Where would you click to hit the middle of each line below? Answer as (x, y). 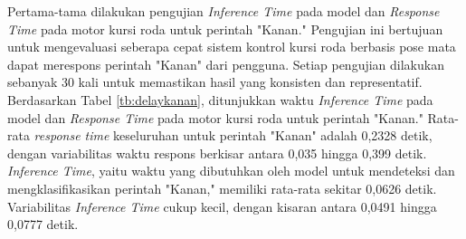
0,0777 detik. (43, 224)
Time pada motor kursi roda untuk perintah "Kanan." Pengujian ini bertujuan (225, 29)
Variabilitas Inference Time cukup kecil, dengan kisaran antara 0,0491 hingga (222, 206)
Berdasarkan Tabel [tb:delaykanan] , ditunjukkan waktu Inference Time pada (220, 99)
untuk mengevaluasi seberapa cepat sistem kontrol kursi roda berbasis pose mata (232, 47)
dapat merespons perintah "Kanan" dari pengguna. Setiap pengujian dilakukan (226, 64)
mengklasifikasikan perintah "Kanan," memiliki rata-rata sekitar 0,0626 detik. (222, 188)
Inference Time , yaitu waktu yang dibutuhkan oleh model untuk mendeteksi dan (231, 171)
